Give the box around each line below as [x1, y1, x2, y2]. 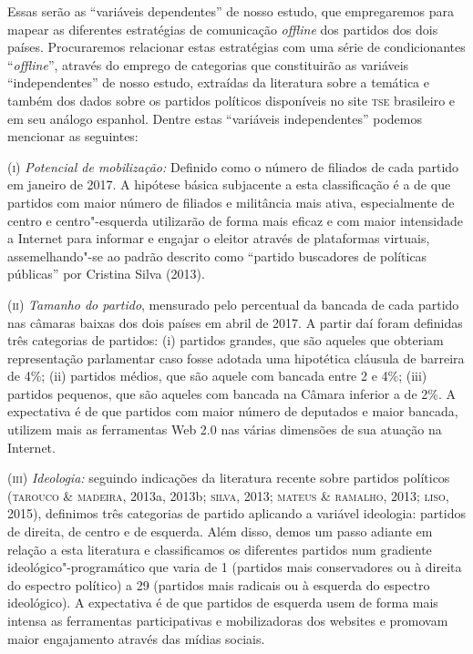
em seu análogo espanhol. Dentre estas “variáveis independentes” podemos [7, 108, 422, 128]
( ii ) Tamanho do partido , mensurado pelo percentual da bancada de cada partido [7, 294, 459, 313]
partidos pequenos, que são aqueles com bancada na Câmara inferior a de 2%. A [7, 383, 456, 403]
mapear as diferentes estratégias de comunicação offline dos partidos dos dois [7, 19, 438, 38]
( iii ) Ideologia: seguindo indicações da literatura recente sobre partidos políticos [7, 468, 450, 487]
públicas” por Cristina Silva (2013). [7, 264, 205, 283]
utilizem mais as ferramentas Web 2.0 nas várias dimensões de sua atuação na [7, 420, 442, 439]
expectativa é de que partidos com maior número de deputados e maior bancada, [7, 402, 458, 421]
